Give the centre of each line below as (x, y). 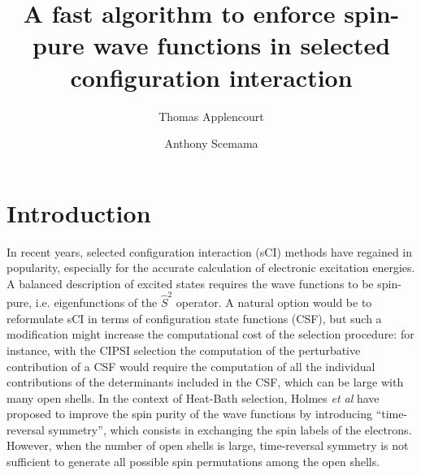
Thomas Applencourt (211, 116)
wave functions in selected (242, 45)
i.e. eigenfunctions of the (96, 302)
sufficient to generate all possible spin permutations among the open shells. (193, 462)
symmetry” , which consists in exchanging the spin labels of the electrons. (230, 429)
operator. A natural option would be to (274, 302)
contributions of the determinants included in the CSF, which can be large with (205, 382)
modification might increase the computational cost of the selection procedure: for (210, 334)
